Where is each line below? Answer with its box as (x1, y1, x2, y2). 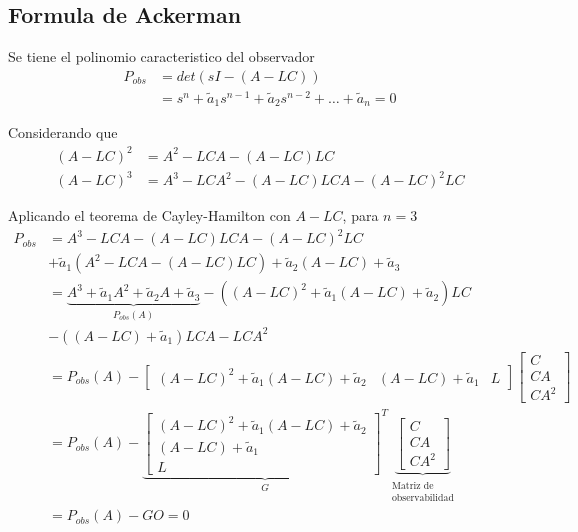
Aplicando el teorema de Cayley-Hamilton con (8, 205, 291, 226)
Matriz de (391, 480, 434, 491)
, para (342, 205, 379, 226)
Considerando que (8, 122, 118, 143)
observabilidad (391, 492, 454, 503)
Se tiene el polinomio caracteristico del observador (8, 46, 315, 67)
